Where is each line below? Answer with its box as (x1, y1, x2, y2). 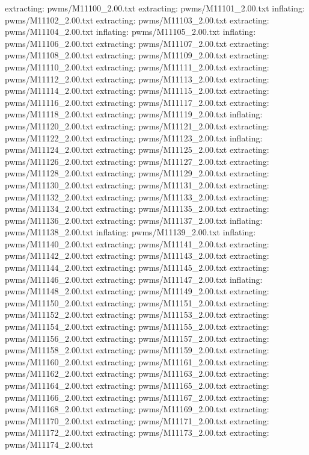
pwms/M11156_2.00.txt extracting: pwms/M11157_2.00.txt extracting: (5, 332, 269, 344)
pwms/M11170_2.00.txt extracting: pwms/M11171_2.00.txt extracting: (5, 414, 269, 427)
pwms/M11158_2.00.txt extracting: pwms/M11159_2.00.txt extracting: (5, 344, 269, 356)
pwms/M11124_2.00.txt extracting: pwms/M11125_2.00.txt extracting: (5, 143, 269, 156)
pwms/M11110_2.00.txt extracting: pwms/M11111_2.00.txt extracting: (5, 60, 269, 73)
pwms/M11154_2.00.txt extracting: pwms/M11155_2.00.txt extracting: (5, 320, 269, 333)
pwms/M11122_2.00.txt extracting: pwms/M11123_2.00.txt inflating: (5, 131, 263, 144)
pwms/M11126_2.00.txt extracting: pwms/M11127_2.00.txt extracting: (5, 155, 269, 167)
